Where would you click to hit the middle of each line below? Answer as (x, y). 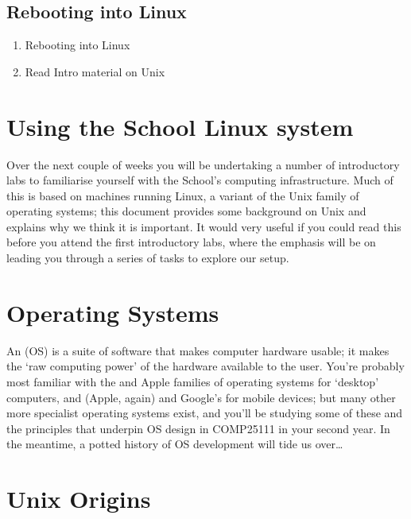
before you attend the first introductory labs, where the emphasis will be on (191, 242)
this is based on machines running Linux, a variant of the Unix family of (183, 195)
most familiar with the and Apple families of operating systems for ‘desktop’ (193, 381)
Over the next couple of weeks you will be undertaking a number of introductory (203, 164)
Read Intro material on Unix (95, 71)
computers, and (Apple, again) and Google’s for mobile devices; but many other (201, 397)
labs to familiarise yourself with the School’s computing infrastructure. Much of (200, 180)
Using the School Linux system (180, 126)
